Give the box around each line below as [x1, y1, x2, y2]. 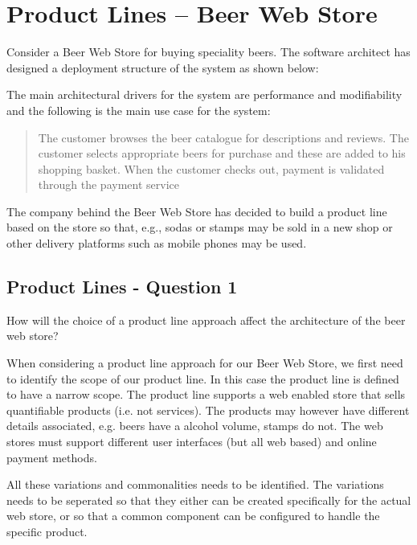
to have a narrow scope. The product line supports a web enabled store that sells [6, 386, 406, 403]
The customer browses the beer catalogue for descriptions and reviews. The [38, 129, 409, 145]
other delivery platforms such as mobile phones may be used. [6, 235, 307, 252]
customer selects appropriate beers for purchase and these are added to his [38, 145, 406, 162]
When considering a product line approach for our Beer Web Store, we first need [6, 354, 403, 371]
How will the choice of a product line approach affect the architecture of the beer [6, 311, 406, 328]
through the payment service [38, 176, 179, 193]
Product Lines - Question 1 [6, 274, 238, 299]
